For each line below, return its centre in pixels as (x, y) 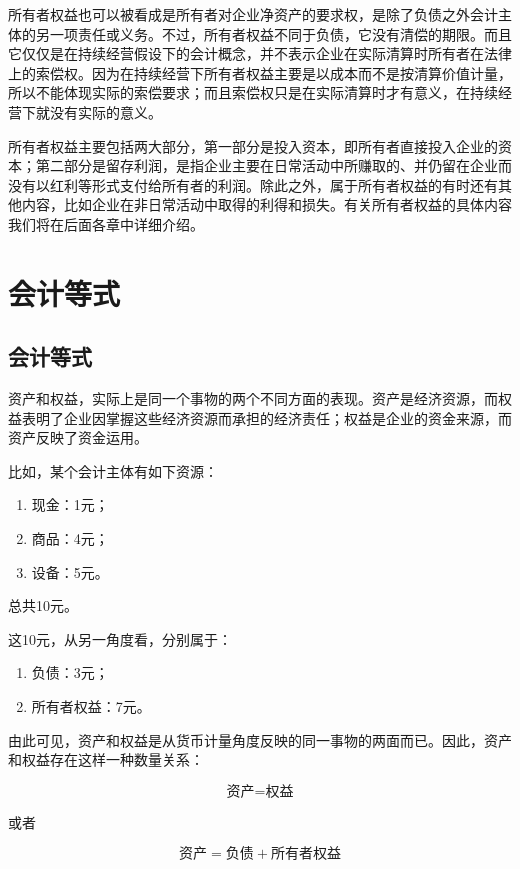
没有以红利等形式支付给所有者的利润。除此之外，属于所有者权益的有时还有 (253, 184)
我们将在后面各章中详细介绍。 (106, 223)
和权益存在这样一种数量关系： (106, 759)
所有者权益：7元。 (91, 706)
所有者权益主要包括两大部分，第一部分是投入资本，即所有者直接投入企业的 (253, 145)
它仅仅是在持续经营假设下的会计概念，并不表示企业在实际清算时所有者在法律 (260, 53)
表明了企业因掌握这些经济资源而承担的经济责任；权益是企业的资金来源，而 (266, 417)
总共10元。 (43, 605)
